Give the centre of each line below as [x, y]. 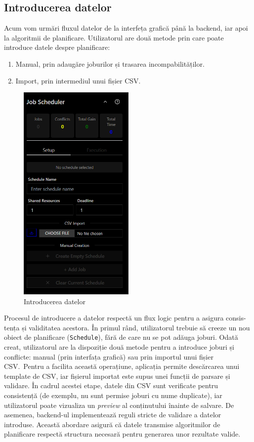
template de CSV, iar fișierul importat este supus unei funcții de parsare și [117, 376]
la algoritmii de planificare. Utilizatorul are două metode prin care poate [114, 37]
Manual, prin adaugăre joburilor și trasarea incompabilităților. [110, 63]
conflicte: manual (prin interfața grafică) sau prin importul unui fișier [109, 356]
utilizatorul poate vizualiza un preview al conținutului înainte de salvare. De [119, 405]
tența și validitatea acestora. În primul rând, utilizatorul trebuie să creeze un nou [127, 327]
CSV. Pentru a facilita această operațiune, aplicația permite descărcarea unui [122, 366]
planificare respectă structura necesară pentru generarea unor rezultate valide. [122, 434]
